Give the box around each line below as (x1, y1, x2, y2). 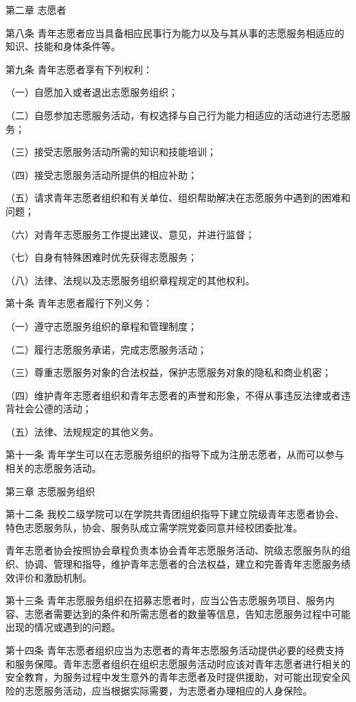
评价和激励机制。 (14, 570, 92, 584)
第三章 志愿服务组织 (5, 484, 95, 498)
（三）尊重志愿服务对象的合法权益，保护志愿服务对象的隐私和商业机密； (5, 365, 331, 379)
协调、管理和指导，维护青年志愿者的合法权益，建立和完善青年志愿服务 (24, 557, 341, 571)
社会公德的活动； (14, 401, 92, 416)
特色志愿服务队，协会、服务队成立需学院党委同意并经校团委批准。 (5, 520, 303, 534)
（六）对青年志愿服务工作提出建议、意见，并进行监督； (5, 227, 255, 241)
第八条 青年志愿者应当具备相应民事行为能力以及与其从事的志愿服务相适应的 (5, 25, 344, 40)
